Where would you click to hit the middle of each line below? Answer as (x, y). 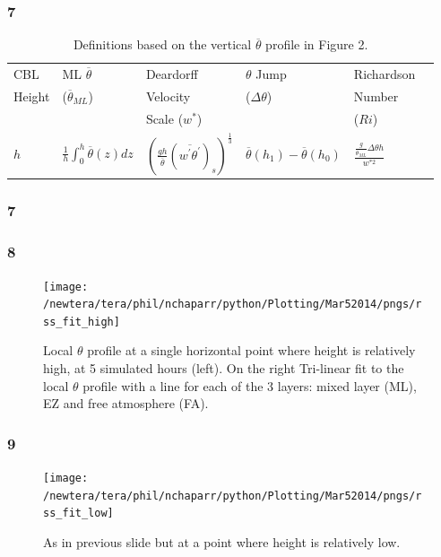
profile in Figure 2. (317, 44)
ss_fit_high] (82, 322)
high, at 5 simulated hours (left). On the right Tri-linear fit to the (224, 368)
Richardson (385, 74)
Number (376, 96)
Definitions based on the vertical (162, 44)
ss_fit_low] (78, 513)
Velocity (168, 96)
